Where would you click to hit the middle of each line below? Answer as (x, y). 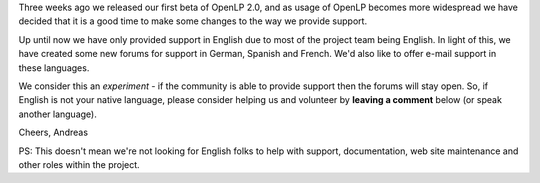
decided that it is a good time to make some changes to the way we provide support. (193, 21)
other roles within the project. (79, 164)
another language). (57, 114)
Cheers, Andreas (53, 132)
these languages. (54, 67)
